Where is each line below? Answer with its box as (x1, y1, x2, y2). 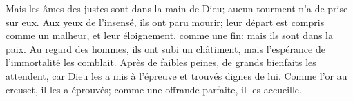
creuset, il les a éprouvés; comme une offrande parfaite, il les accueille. (6, 82, 302, 96)
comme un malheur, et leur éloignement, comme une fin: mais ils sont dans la (6, 28, 333, 43)
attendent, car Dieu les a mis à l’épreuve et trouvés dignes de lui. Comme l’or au (6, 68, 347, 82)
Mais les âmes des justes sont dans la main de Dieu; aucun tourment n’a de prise (6, 1, 348, 15)
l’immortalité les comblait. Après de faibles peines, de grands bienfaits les (6, 55, 316, 69)
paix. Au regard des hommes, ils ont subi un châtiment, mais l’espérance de (6, 41, 325, 56)
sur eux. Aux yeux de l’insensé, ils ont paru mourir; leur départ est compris (6, 14, 325, 29)
